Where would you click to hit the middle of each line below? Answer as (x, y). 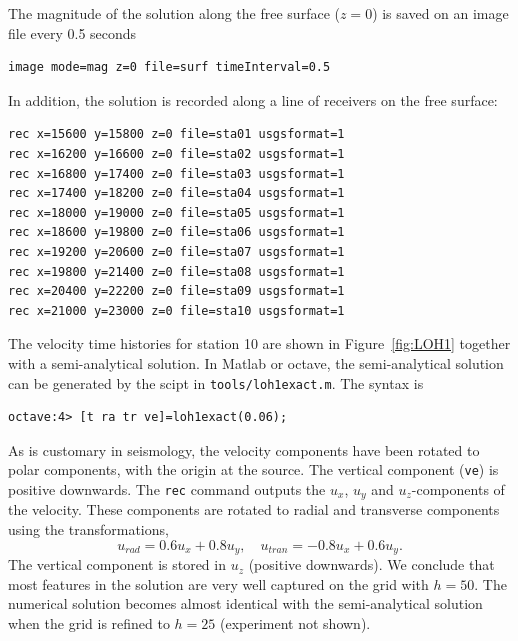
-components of (458, 489)
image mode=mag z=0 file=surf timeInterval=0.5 (169, 67)
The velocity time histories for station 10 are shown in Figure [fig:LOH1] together (259, 343)
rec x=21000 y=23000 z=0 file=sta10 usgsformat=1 (176, 310)
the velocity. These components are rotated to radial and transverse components (254, 509)
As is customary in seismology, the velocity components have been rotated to (244, 449)
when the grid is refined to (89, 622)
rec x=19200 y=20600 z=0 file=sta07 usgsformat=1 (176, 251)
